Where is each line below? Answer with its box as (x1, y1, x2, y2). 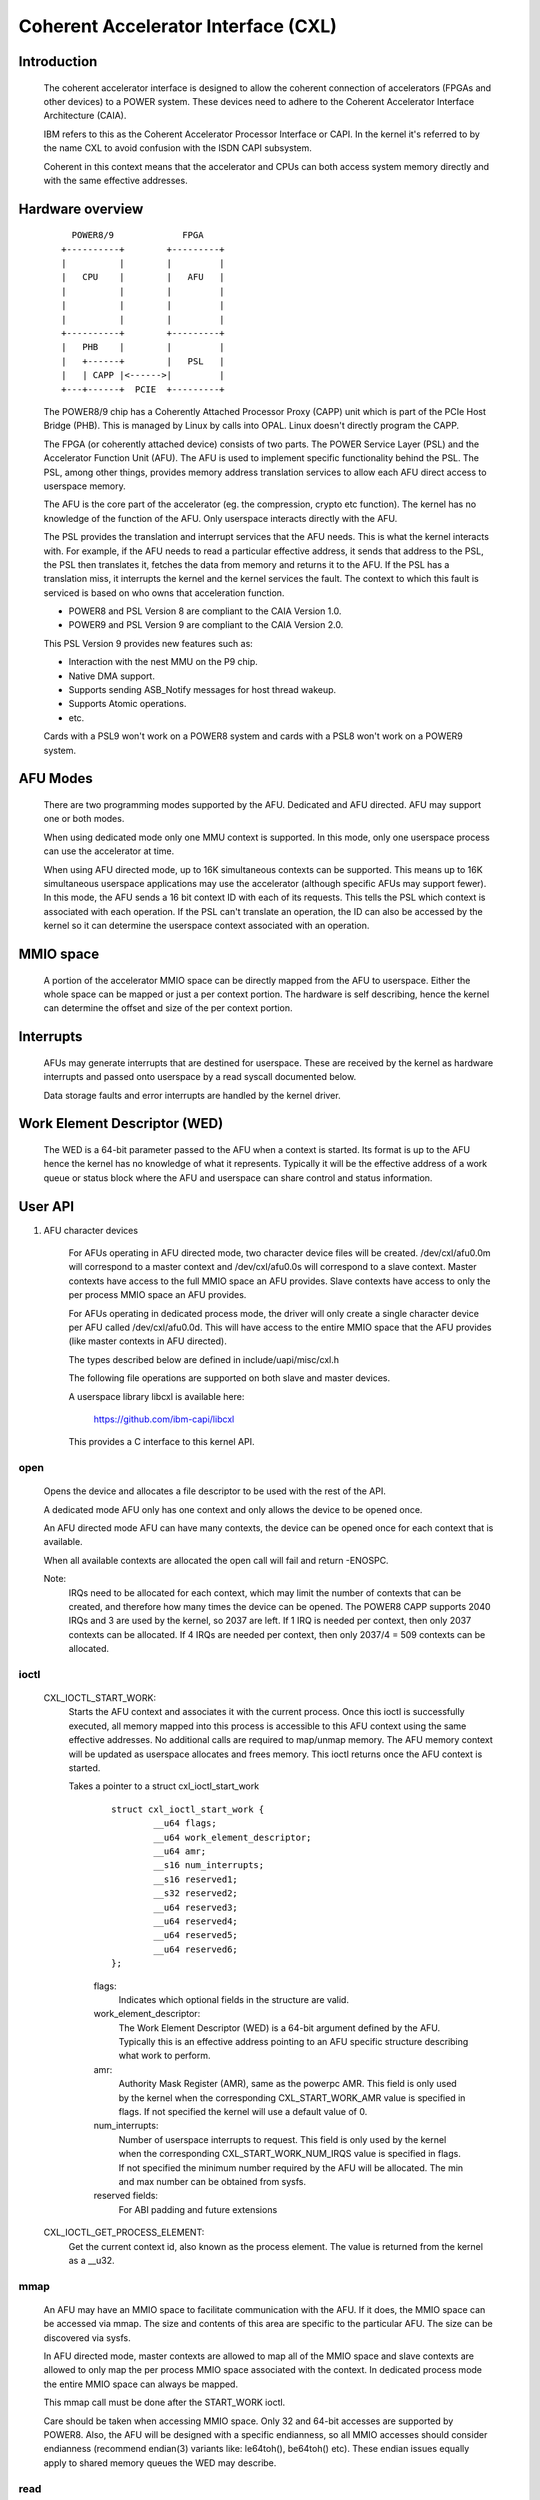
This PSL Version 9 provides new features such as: (43, 637, 254, 649)
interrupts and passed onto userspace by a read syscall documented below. (43, 1071, 357, 1083)
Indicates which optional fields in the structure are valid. (118, 1993, 350, 2005)
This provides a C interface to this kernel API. (68, 1436, 255, 1448)
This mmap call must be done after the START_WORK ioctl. (43, 2396, 286, 2409)
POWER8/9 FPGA (71, 230, 204, 241)
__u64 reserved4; (153, 1915, 239, 1927)
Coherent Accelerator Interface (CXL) (18, 15, 337, 37)
